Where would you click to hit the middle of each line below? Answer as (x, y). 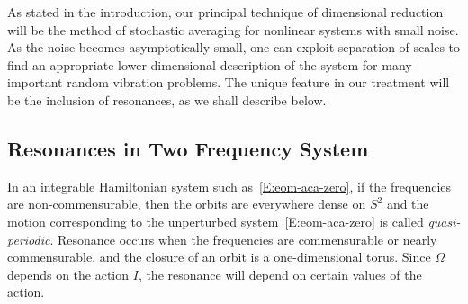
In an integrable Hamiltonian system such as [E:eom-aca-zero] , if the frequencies (229, 186)
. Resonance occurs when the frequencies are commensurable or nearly (243, 239)
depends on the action (68, 274)
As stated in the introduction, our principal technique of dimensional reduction (225, 12)
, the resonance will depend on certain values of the (280, 274)
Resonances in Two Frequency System (188, 148)
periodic (29, 239)
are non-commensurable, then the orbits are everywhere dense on (187, 204)
